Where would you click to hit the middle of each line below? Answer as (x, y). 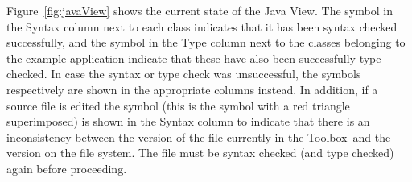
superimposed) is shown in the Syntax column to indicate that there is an (188, 121)
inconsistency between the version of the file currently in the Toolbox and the (199, 136)
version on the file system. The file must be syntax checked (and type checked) (200, 153)
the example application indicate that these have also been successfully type (194, 58)
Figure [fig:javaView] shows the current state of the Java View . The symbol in (200, 10)
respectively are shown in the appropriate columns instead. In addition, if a (192, 89)
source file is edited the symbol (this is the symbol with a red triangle (178, 105)
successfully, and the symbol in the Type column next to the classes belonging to (206, 42)
